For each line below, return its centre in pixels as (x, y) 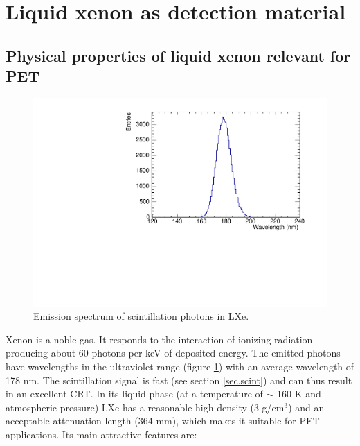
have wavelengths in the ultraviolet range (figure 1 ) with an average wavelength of (180, 366)
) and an (306, 407)
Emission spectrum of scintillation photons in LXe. (141, 316)
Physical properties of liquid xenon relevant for (178, 55)
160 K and (299, 394)
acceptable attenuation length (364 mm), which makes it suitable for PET (163, 421)
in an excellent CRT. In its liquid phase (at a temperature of (134, 394)
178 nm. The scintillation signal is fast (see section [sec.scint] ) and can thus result (179, 380)
